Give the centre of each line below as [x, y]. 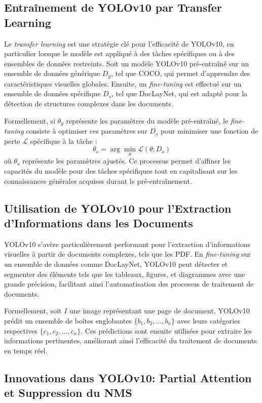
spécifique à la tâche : [64, 140]
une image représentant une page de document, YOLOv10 [159, 311]
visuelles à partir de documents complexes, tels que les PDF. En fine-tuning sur [127, 254]
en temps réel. [26, 350]
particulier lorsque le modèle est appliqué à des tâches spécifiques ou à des [119, 53]
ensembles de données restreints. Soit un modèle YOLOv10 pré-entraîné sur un [127, 63]
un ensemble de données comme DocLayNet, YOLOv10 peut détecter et [116, 264]
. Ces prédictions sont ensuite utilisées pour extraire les [166, 330]
